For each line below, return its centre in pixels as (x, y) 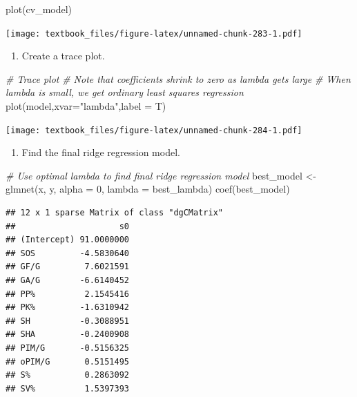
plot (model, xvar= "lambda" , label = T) (86, 106)
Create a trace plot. (63, 56)
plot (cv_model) (39, 9)
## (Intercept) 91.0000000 (67, 240)
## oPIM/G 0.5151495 (67, 361)
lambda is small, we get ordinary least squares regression (125, 92)
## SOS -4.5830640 (67, 253)
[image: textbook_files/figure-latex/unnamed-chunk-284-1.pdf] (154, 130)
